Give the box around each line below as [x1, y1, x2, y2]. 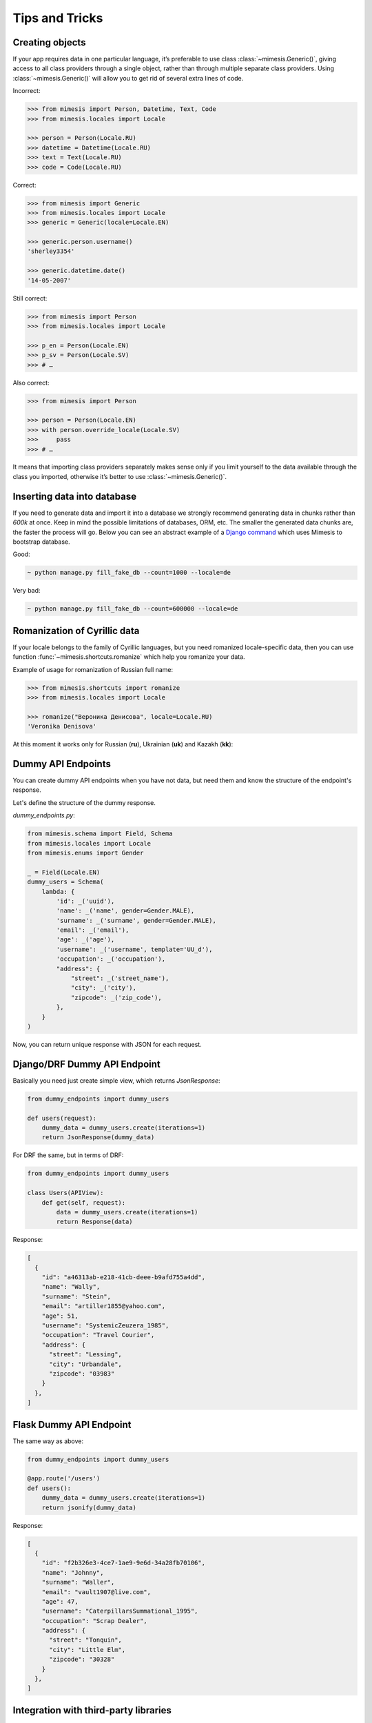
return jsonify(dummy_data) [41, 1503, 137, 1511]
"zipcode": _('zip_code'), [70, 993, 162, 1001]
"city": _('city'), [70, 984, 137, 992]
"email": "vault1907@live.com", [41, 1588, 152, 1595]
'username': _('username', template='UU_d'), [56, 945, 213, 953]
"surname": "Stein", [41, 1292, 112, 1301]
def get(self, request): [41, 1199, 126, 1206]
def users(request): [27, 1114, 96, 1122]
